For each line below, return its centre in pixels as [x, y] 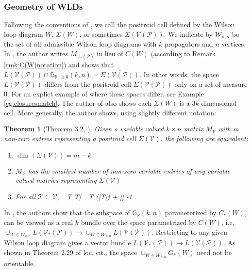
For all [25, 196]
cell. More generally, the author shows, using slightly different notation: [110, 112]
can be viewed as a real [39, 222]
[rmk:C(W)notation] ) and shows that [59, 65]
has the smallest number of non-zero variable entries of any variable [129, 170]
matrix [193, 129]
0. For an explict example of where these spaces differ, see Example [104, 93]
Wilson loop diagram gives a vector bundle [67, 243]
